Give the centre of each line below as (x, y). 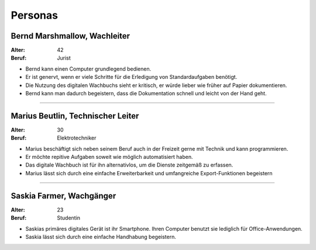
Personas (35, 15)
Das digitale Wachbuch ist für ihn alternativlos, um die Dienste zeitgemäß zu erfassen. (129, 165)
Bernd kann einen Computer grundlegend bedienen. (88, 69)
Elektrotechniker (77, 138)
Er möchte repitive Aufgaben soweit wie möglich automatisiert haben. (109, 157)
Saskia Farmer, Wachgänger (63, 196)
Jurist (64, 58)
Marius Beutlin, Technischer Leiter (75, 116)
